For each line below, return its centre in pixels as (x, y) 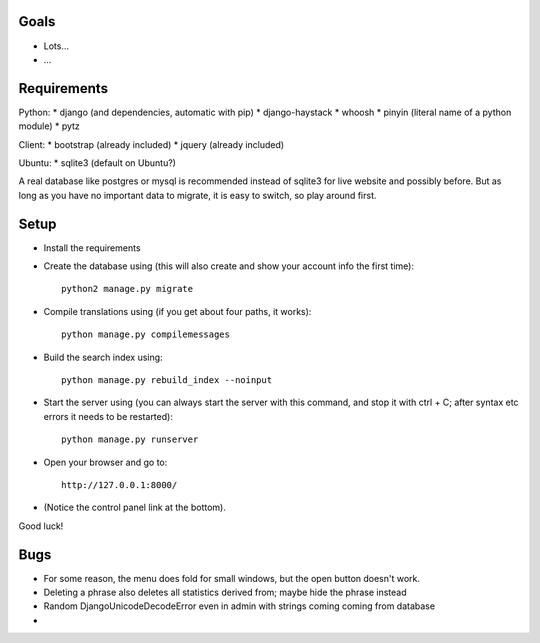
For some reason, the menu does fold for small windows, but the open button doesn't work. (231, 578)
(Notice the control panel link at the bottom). (135, 507)
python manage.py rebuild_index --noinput (167, 380)
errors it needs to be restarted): (108, 416)
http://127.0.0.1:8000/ (119, 484)
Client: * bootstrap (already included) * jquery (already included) (151, 144)
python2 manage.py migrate (127, 289)
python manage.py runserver (130, 439)
